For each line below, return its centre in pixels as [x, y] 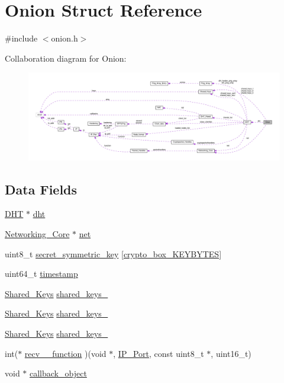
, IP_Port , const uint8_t [159, 353]
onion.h [64, 38]
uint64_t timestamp [41, 274]
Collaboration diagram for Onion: [66, 58]
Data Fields [41, 189]
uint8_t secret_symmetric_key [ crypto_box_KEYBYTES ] [113, 253]
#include [21, 38]
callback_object [58, 373]
